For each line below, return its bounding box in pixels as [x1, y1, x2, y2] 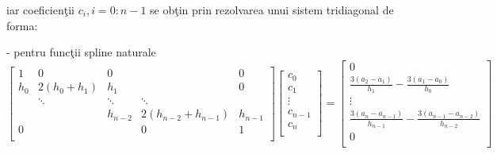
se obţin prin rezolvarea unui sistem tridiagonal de [150, 2, 394, 17]
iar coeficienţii [6, 2, 75, 17]
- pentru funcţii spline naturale [6, 44, 156, 60]
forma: [6, 17, 38, 33]
